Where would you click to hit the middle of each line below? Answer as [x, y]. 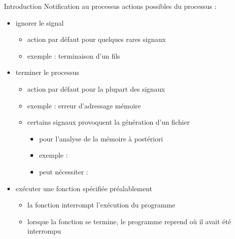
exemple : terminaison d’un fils [74, 55]
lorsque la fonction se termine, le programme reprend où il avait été [129, 221]
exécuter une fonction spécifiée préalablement [84, 188]
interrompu [44, 231]
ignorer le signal [40, 22]
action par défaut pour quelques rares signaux [97, 39]
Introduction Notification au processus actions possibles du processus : [110, 6]
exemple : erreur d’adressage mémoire [84, 105]
